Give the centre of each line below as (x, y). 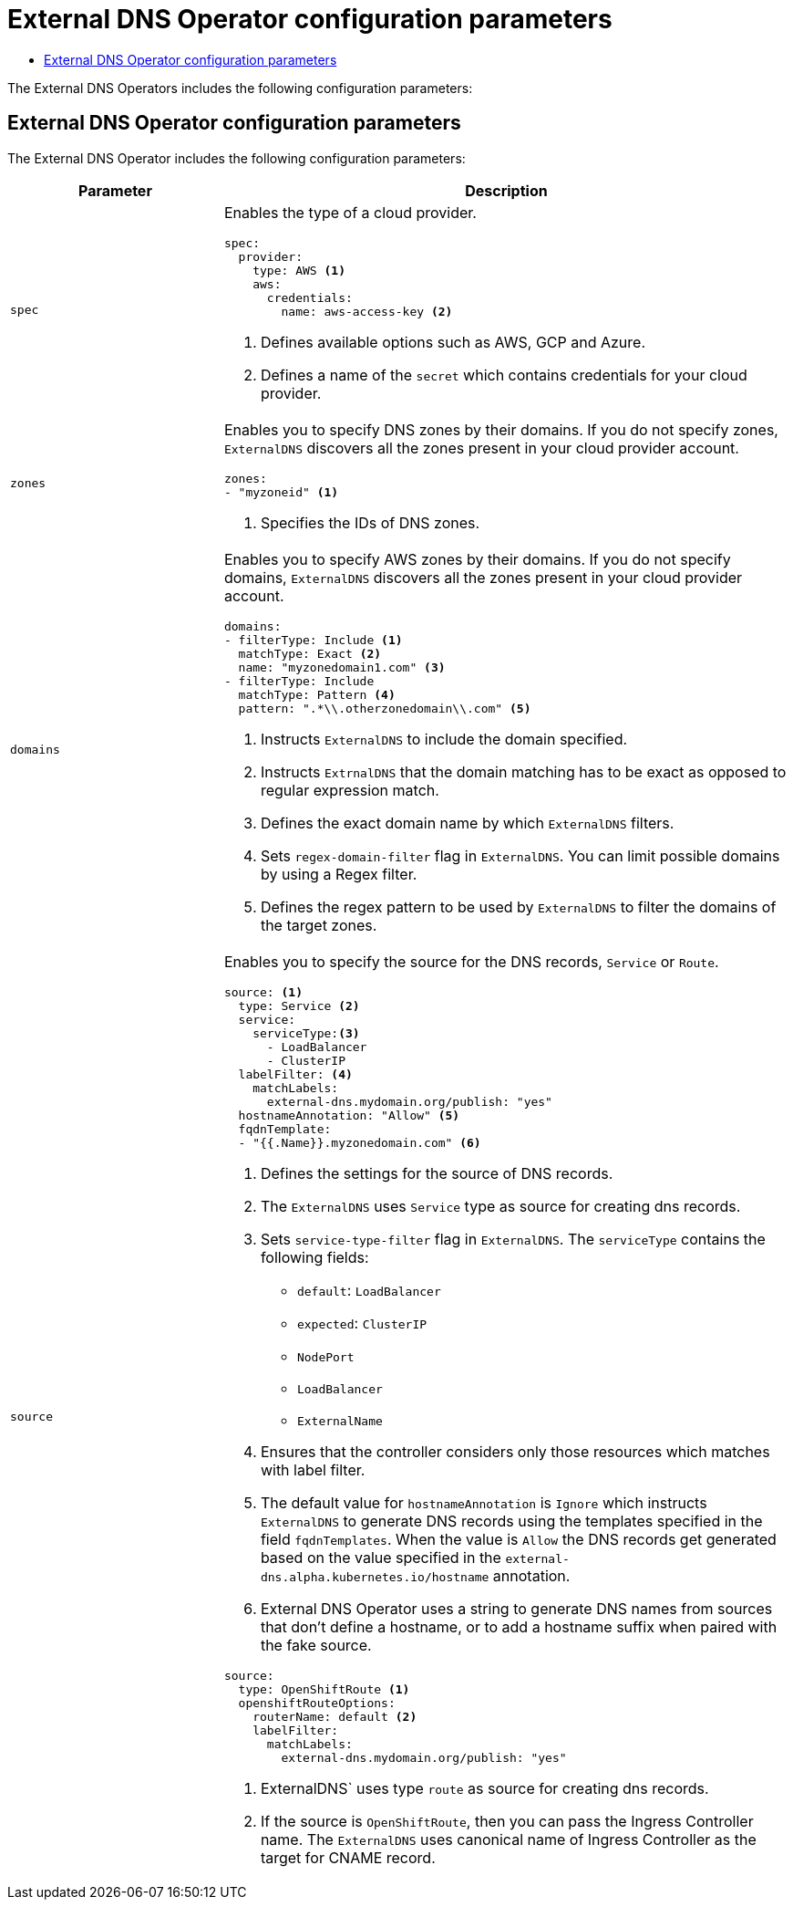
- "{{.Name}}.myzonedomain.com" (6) (360, 1142)
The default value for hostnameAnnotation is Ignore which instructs (484, 1502)
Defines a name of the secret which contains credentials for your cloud (504, 375)
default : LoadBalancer (369, 1290)
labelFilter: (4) (295, 1074)
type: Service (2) (299, 1006)
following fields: (314, 1257)
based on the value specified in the (381, 1557)
